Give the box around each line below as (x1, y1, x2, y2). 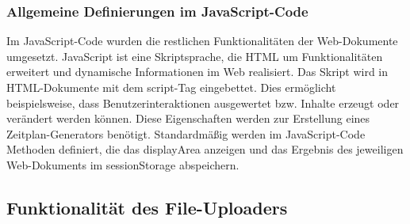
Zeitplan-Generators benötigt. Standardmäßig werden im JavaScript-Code (6, 125, 366, 142)
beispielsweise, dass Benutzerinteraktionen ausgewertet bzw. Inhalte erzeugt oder (6, 94, 400, 111)
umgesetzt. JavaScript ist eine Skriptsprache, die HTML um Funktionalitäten (6, 47, 383, 64)
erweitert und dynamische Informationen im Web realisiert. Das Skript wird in (6, 63, 389, 80)
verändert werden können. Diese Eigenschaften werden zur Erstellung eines (6, 110, 370, 127)
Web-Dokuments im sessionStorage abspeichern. (6, 156, 239, 173)
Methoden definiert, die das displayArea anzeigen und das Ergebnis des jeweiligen (6, 141, 404, 158)
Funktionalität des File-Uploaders (6, 195, 288, 219)
